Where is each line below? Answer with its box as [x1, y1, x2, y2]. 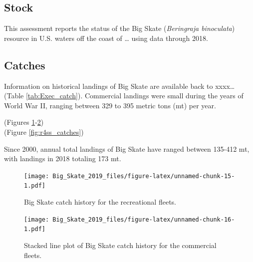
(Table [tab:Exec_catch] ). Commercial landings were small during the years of [4, 90, 244, 101]
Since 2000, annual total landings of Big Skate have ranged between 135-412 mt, [4, 143, 250, 154]
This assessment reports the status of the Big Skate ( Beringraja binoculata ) [4, 23, 235, 33]
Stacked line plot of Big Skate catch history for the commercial [24, 240, 217, 250]
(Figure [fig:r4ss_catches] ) [4, 126, 84, 137]
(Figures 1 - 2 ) [4, 117, 44, 127]
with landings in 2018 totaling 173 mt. [4, 153, 121, 164]
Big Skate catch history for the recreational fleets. [24, 197, 176, 207]
